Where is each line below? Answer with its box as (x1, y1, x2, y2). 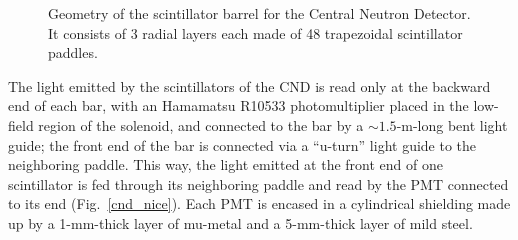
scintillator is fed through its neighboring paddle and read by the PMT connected (8, 173, 509, 194)
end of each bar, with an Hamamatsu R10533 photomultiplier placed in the (8, 95, 469, 116)
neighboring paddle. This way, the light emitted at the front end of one (8, 154, 443, 175)
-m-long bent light (396, 114, 508, 135)
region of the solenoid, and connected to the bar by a (38, 114, 364, 135)
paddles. (48, 42, 98, 63)
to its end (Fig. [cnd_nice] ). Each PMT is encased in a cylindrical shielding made (8, 193, 511, 214)
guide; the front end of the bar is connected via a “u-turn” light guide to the (8, 134, 477, 155)
